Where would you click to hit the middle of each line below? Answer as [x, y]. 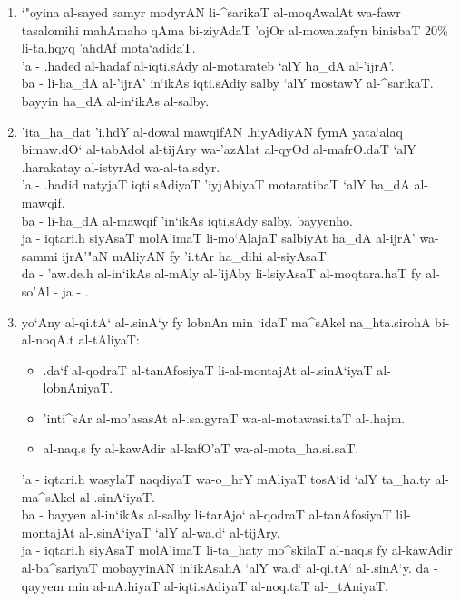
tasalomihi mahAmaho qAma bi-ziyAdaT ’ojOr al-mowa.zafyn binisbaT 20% [235, 29]
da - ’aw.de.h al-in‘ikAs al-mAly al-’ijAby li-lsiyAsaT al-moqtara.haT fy [221, 273]
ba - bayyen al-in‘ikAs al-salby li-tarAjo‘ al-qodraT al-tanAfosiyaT [206, 514]
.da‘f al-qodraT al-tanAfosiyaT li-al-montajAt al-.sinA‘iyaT [208, 369]
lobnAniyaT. [78, 388]
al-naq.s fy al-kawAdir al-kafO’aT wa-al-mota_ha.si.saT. [201, 448]
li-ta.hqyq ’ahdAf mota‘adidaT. [108, 48]
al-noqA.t [48, 339]
